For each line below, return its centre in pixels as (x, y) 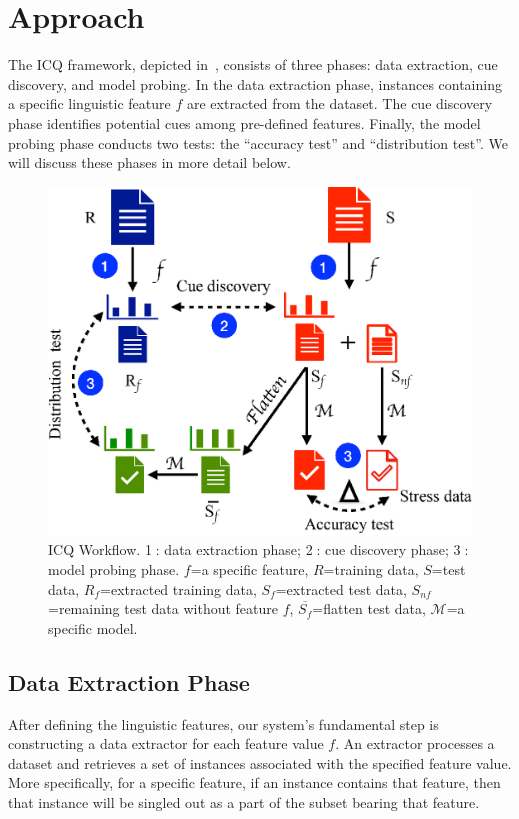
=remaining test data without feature (163, 608)
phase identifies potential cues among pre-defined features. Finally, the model (244, 122)
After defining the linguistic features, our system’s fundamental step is (223, 723)
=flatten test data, (369, 608)
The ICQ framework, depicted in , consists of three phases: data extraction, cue (253, 64)
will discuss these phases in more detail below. (149, 162)
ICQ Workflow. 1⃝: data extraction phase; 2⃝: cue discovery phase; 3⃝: (258, 549)
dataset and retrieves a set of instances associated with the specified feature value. (260, 762)
